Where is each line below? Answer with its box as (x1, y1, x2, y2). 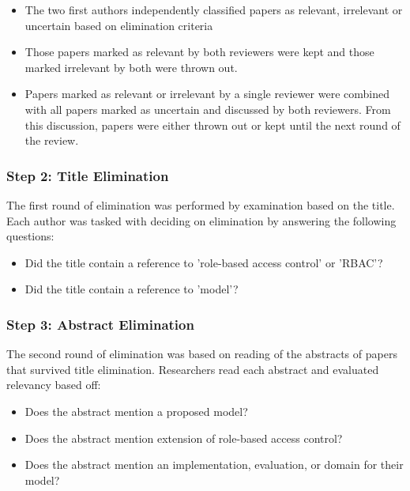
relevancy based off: (6, 376, 101, 393)
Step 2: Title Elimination (6, 165, 169, 185)
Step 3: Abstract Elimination (6, 314, 194, 334)
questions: (6, 228, 55, 244)
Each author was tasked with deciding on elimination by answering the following (6, 212, 397, 229)
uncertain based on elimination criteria (24, 17, 213, 33)
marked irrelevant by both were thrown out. (24, 59, 238, 75)
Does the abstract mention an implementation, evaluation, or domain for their (24, 456, 404, 473)
